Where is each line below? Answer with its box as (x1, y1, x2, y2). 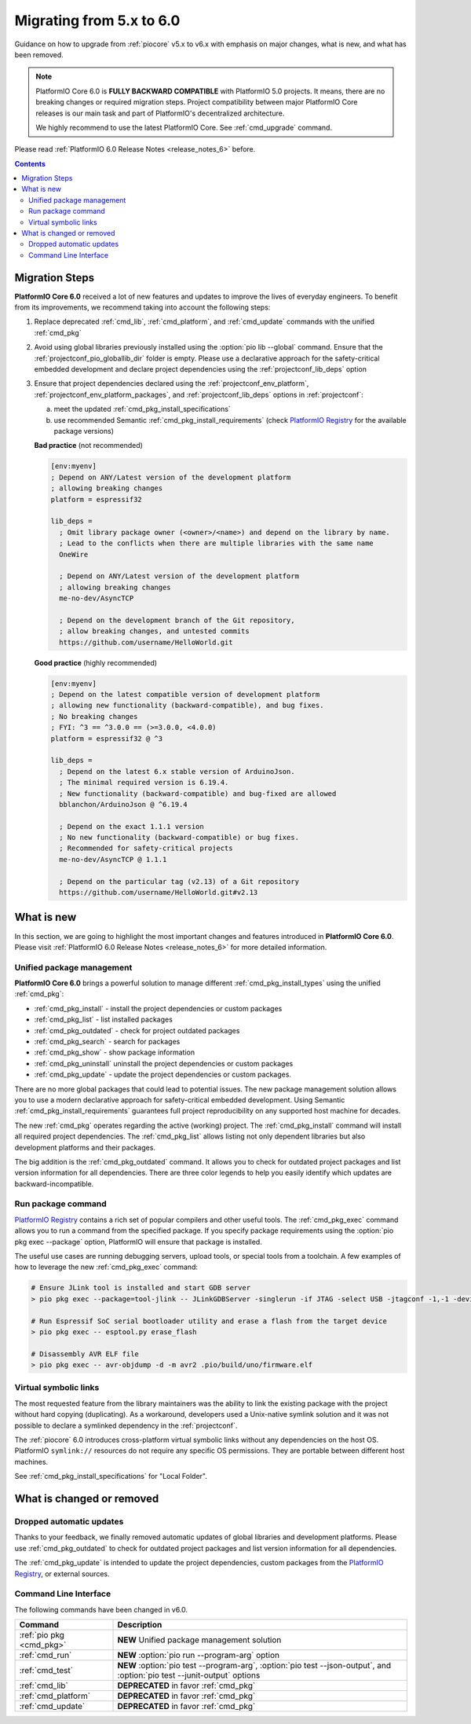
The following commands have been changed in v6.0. (14, 1605, 188, 1614)
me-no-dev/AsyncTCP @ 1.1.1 (59, 855, 167, 864)
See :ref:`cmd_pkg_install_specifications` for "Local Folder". (14, 1472, 208, 1481)
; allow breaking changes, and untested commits (59, 627, 250, 636)
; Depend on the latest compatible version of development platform (50, 690, 320, 699)
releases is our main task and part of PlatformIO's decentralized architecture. (35, 108, 285, 118)
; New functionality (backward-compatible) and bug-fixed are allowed (59, 789, 337, 798)
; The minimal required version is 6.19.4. (59, 778, 229, 787)
